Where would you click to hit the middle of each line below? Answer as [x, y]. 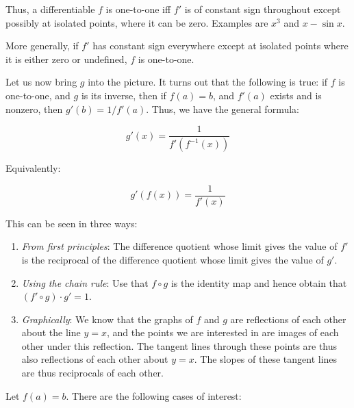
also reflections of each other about [95, 359]
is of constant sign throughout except [263, 9]
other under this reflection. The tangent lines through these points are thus [179, 345]
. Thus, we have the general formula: [223, 109]
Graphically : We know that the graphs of [107, 319]
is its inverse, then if [124, 95]
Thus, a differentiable [50, 9]
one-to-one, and [38, 95]
